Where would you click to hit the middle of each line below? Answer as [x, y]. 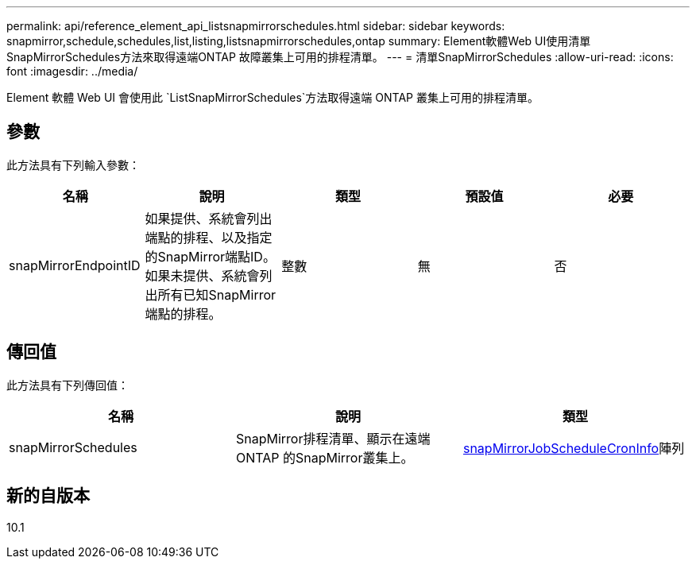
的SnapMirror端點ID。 [210, 256]
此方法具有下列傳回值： [68, 385]
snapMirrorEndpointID [75, 265]
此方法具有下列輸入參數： [73, 164]
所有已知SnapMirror [217, 294]
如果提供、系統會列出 [209, 218]
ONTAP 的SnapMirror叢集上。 [325, 457]
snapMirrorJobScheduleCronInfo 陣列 [574, 448]
